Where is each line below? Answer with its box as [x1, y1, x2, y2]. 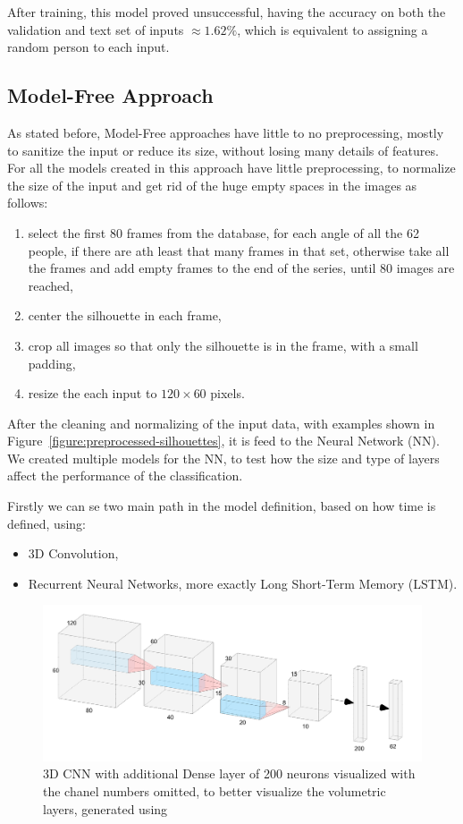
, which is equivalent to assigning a [237, 20, 428, 38]
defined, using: [7, 514, 86, 532]
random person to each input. [7, 38, 170, 56]
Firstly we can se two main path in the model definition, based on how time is [7, 497, 436, 515]
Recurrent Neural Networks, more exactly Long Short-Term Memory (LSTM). [28, 573, 458, 592]
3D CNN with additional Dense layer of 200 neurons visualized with [43, 764, 416, 783]
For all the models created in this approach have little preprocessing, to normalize [7, 158, 456, 177]
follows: [7, 193, 48, 212]
